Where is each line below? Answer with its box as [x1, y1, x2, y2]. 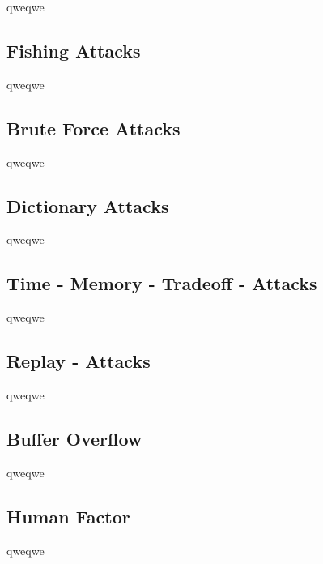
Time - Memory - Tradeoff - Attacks [6, 271, 317, 296]
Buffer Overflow [6, 425, 142, 451]
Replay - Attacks [6, 348, 151, 374]
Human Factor [6, 503, 130, 528]
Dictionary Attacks [6, 193, 169, 218]
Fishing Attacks [6, 37, 141, 62]
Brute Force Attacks [6, 115, 181, 140]
